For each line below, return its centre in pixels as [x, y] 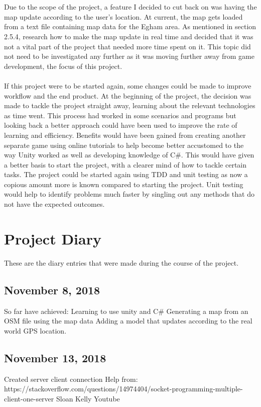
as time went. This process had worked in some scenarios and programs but [120, 115]
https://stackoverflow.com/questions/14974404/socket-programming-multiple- [123, 389]
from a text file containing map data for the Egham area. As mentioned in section [130, 26]
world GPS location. [35, 330]
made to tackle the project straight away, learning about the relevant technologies [130, 105]
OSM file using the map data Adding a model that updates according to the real [128, 321]
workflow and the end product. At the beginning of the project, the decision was [128, 95]
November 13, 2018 [55, 357]
